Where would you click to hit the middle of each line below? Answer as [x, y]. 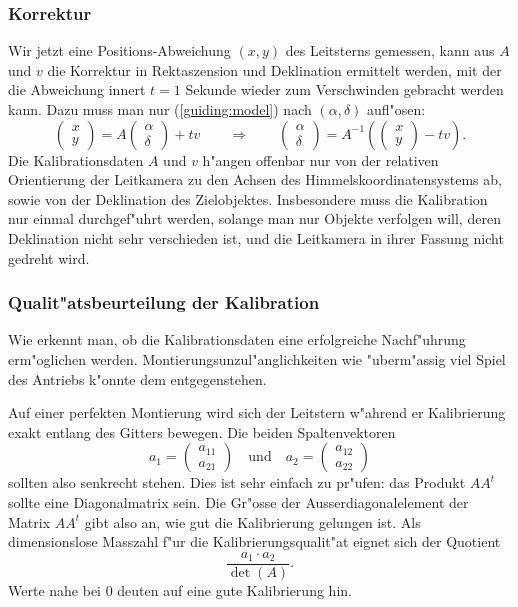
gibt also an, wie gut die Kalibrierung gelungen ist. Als [252, 521]
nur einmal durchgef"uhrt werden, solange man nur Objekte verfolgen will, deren [254, 218]
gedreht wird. [49, 257]
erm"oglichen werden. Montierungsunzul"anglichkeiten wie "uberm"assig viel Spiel [257, 358]
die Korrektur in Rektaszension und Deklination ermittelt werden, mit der [274, 69]
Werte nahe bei [54, 589]
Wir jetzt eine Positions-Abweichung [119, 50]
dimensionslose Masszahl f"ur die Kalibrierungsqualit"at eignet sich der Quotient [254, 541]
